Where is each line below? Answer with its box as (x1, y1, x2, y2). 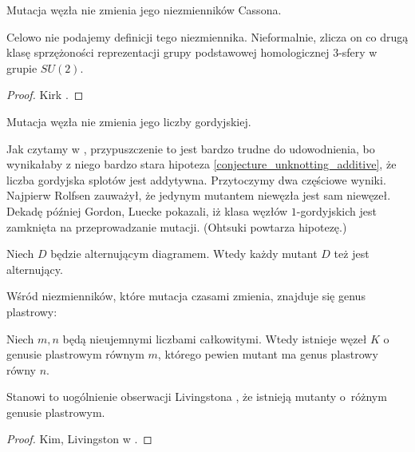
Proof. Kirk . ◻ (6, 86, 84, 103)
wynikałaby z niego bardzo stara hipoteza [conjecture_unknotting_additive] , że (6, 156, 397, 172)
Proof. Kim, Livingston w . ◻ (6, 430, 152, 447)
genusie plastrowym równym (6, 346, 144, 363)
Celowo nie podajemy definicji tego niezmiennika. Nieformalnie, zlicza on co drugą (6, 28, 409, 45)
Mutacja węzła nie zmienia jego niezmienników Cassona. (6, 2, 282, 18)
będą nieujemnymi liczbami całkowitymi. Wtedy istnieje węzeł (62, 330, 367, 347)
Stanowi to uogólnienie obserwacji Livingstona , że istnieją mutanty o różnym (6, 388, 387, 405)
